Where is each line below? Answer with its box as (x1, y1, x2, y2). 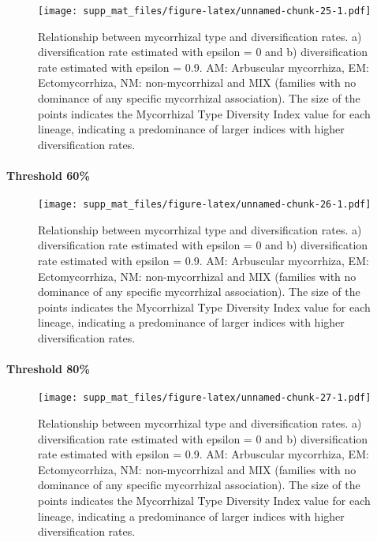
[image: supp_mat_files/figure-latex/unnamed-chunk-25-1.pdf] (38, 6, 371, 17)
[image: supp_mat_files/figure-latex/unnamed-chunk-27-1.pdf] (38, 392, 371, 404)
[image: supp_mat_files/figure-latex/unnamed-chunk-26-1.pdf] (38, 199, 371, 211)
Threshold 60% (6, 167, 90, 183)
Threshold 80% (6, 361, 90, 377)
